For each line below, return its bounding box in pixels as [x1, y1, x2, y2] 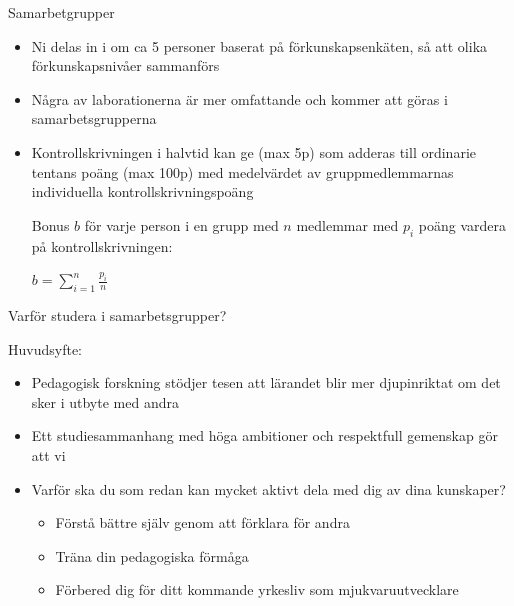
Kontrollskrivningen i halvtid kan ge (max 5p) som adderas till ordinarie [31, 141, 477, 162]
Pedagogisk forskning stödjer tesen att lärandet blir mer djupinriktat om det [31, 372, 501, 393]
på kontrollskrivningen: [31, 235, 173, 256]
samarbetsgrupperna [31, 108, 157, 129]
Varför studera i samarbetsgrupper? [8, 304, 227, 325]
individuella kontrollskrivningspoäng [31, 181, 254, 202]
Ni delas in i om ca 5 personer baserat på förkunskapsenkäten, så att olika [31, 35, 488, 56]
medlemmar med [296, 214, 399, 235]
